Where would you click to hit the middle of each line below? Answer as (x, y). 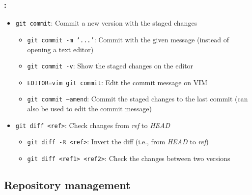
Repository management (67, 185)
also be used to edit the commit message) (90, 109)
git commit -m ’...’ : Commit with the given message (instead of (128, 39)
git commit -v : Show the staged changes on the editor (110, 66)
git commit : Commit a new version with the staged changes (106, 23)
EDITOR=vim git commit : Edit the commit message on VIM (117, 82)
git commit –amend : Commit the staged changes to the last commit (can (138, 99)
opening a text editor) (60, 49)
